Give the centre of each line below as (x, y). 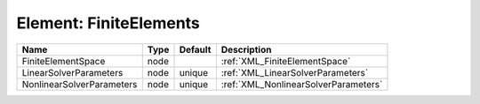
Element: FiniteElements (108, 23)
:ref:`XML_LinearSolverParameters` (295, 72)
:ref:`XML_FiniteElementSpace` (286, 61)
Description (246, 49)
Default (195, 49)
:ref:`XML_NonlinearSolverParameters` (302, 84)
